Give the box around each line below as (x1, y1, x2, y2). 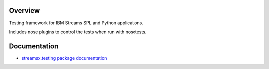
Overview (9, 6, 40, 15)
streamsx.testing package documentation (21, 55, 107, 61)
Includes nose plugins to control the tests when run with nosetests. (9, 29, 147, 35)
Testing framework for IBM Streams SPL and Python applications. (9, 20, 144, 26)
